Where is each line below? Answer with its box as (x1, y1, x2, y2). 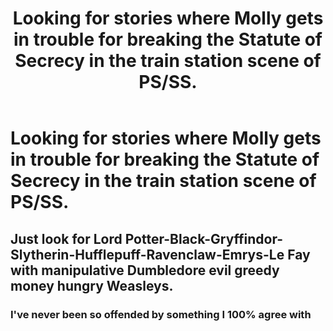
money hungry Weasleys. (10, 277, 174, 294)
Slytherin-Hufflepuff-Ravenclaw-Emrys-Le (10, 246, 285, 263)
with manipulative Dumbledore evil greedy (10, 262, 280, 279)
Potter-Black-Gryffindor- (124, 230, 284, 247)
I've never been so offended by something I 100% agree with (10, 307, 312, 321)
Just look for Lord (10, 230, 123, 247)
